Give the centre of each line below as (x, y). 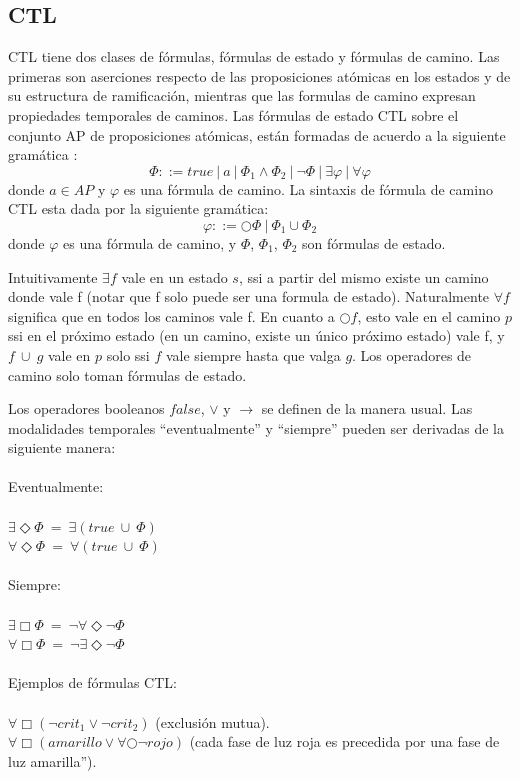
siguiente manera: (62, 447)
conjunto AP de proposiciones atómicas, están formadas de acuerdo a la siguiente (257, 134)
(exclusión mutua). (212, 721)
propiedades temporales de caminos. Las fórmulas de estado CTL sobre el (233, 114)
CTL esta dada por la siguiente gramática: (138, 208)
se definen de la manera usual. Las (367, 408)
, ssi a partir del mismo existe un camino (363, 276)
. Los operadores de (412, 354)
